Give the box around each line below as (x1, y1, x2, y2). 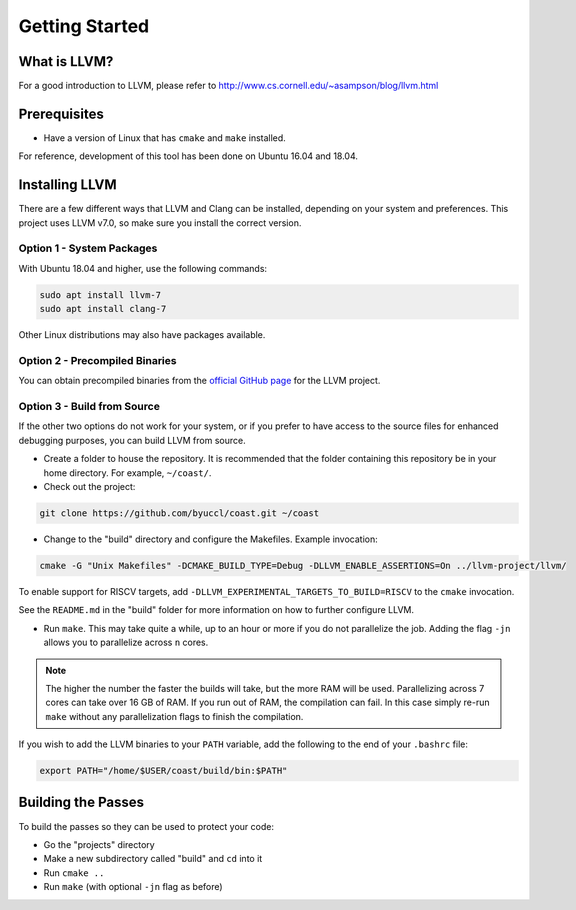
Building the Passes (18, 794, 145, 811)
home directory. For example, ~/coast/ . (43, 466, 212, 479)
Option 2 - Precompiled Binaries (18, 353, 177, 367)
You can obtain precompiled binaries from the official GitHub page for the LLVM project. (18, 375, 381, 387)
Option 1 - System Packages (18, 241, 158, 255)
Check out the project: (43, 481, 136, 492)
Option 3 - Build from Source (18, 400, 160, 414)
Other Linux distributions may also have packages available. (18, 329, 266, 341)
